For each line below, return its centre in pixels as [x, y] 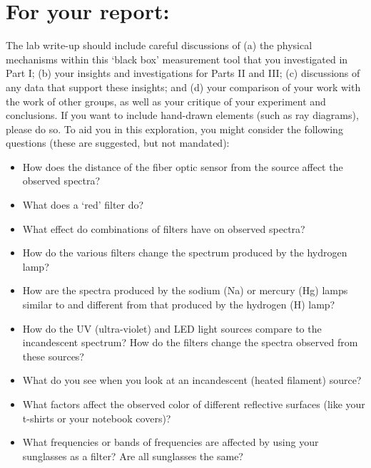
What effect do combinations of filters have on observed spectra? [164, 228]
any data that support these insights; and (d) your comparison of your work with [183, 87]
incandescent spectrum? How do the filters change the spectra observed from [190, 342]
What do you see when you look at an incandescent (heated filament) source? [192, 380]
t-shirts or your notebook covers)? [97, 418]
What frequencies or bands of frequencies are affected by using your [171, 442]
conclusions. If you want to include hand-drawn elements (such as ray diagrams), [182, 115]
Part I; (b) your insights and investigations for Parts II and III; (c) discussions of [183, 73]
